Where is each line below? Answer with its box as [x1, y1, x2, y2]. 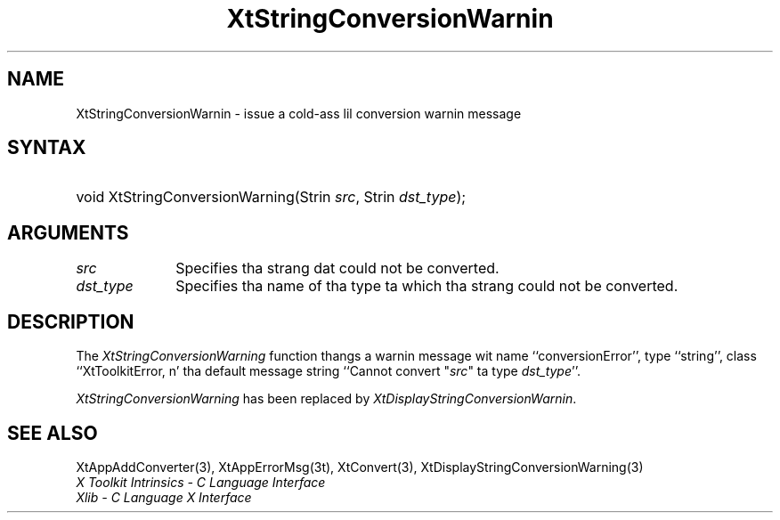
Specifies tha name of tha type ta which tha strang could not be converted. [175, 277, 678, 296]
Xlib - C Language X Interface [76, 489, 252, 505]
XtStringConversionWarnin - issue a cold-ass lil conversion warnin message [76, 105, 522, 121]
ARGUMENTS [7, 221, 129, 244]
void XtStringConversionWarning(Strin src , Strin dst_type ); [76, 188, 467, 207]
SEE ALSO [7, 421, 98, 444]
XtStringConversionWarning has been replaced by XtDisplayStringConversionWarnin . [76, 391, 577, 407]
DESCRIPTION [7, 310, 134, 333]
